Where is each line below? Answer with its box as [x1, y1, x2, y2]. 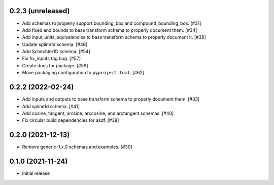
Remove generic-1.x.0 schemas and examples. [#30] [22, 144, 132, 150]
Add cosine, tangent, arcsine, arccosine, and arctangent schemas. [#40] [22, 110, 174, 116]
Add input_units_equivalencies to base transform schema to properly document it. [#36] [22, 34, 207, 40]
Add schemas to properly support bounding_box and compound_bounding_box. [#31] [22, 20, 201, 26]
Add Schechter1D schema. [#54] [22, 49, 91, 55]
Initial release [22, 170, 50, 176]
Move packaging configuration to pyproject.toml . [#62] [22, 70, 145, 76]
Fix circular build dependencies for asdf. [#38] [22, 117, 119, 123]
